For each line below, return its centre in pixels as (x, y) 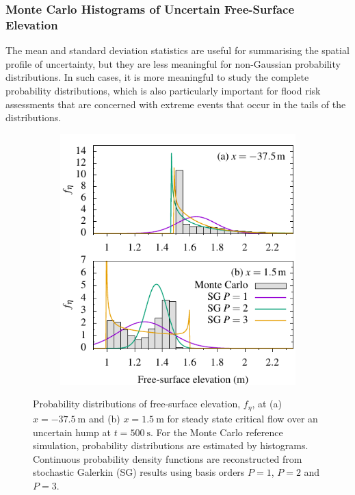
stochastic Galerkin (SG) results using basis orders (139, 472)
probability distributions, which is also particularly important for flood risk (163, 90)
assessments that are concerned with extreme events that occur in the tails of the (176, 104)
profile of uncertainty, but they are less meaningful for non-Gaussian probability (173, 63)
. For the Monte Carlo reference (217, 432)
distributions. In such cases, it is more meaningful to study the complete (157, 77)
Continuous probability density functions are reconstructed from (168, 458)
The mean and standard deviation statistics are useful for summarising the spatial (177, 50)
